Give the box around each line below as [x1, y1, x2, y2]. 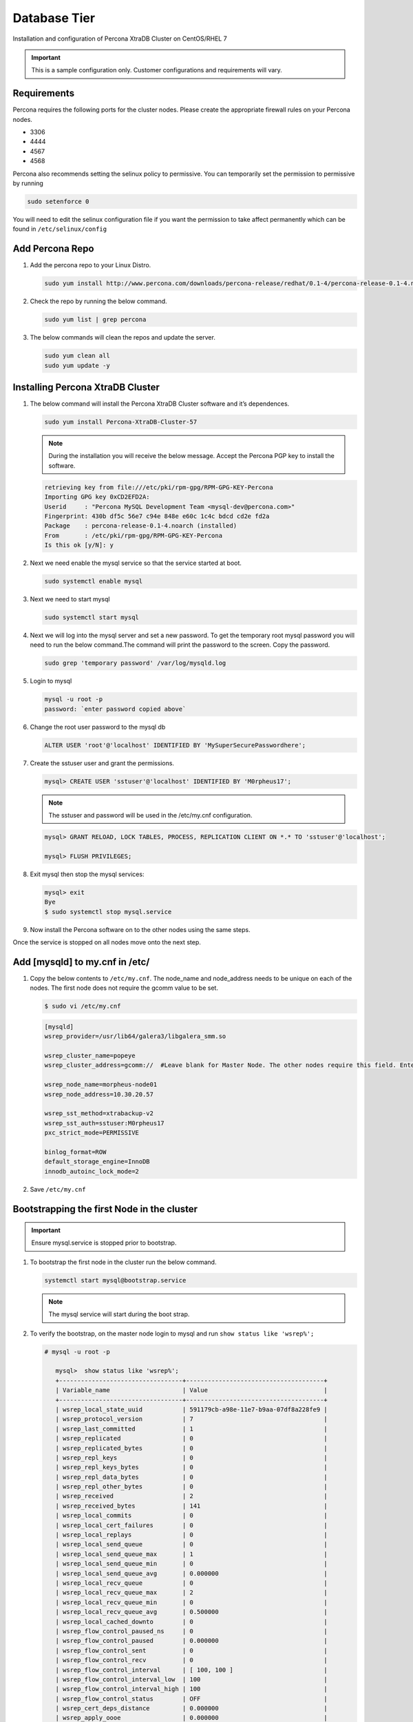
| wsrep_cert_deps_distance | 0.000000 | [55, 1705, 328, 1712]
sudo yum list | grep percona [44, 315, 147, 324]
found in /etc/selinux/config [12, 225, 107, 234]
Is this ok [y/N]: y [44, 541, 114, 549]
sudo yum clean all [44, 352, 110, 360]
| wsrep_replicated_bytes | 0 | [55, 1444, 328, 1452]
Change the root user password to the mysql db [30, 723, 166, 731]
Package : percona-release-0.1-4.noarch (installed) [44, 522, 237, 530]
